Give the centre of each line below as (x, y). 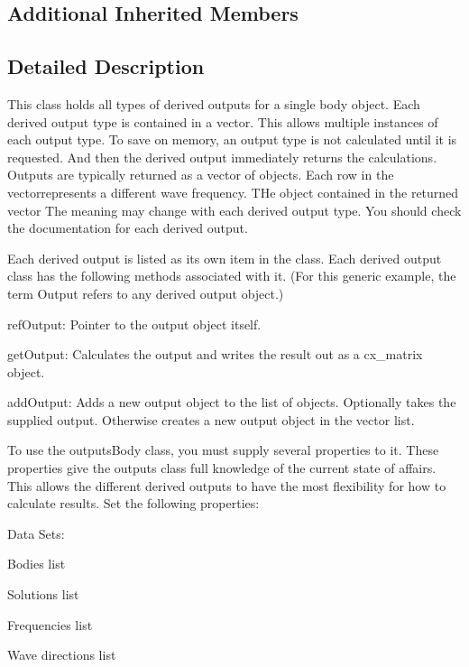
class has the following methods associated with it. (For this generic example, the (232, 276)
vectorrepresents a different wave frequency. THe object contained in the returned (233, 192)
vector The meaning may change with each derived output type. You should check (234, 210)
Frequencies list (50, 624)
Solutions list (43, 594)
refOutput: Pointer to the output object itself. (134, 324)
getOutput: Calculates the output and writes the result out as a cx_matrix (215, 354)
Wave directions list (62, 655)
